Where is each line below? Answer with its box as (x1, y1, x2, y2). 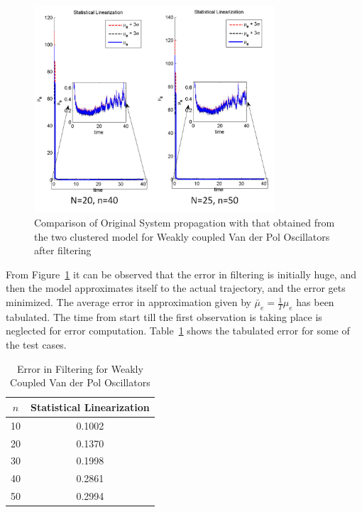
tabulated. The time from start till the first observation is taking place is (6, 309, 322, 324)
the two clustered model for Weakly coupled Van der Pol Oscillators (34, 229, 330, 244)
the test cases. (6, 337, 67, 352)
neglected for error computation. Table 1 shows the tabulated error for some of (6, 323, 350, 338)
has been (296, 295, 334, 310)
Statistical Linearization (31, 399, 150, 414)
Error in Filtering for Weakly (16, 361, 143, 376)
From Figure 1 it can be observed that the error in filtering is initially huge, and (6, 266, 356, 281)
